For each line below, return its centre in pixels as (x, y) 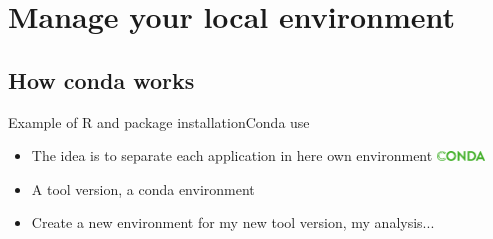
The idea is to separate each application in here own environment (232, 155)
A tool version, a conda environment (143, 188)
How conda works (101, 79)
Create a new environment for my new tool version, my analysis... (233, 222)
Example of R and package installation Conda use (159, 121)
